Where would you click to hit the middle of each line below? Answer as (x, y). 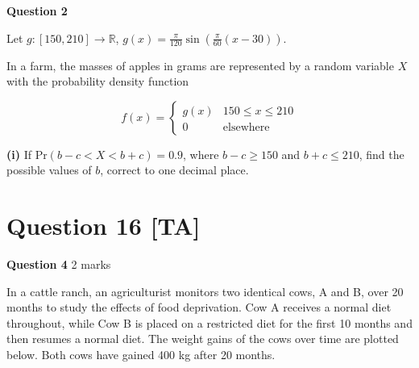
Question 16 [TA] (104, 226)
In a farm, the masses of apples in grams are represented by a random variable (200, 65)
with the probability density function (98, 81)
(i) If (19, 154)
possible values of (49, 170)
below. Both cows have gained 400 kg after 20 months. (141, 355)
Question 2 (37, 10)
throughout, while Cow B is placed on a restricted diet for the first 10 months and (209, 322)
